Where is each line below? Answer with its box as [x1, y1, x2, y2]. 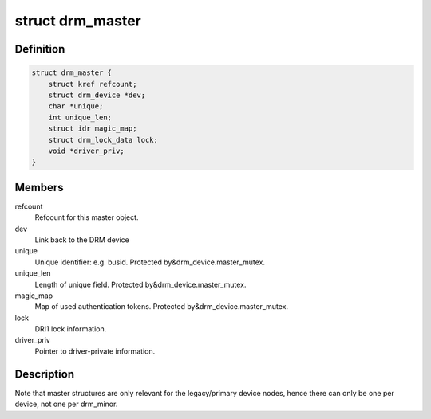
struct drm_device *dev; [48, 90, 146, 100]
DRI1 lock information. [34, 324, 107, 334]
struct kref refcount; [48, 80, 137, 88]
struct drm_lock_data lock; [48, 135, 159, 144]
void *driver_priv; [48, 146, 125, 155]
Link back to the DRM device [34, 235, 129, 245]
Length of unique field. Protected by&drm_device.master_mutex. [34, 280, 247, 289]
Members [14, 180, 64, 194]
